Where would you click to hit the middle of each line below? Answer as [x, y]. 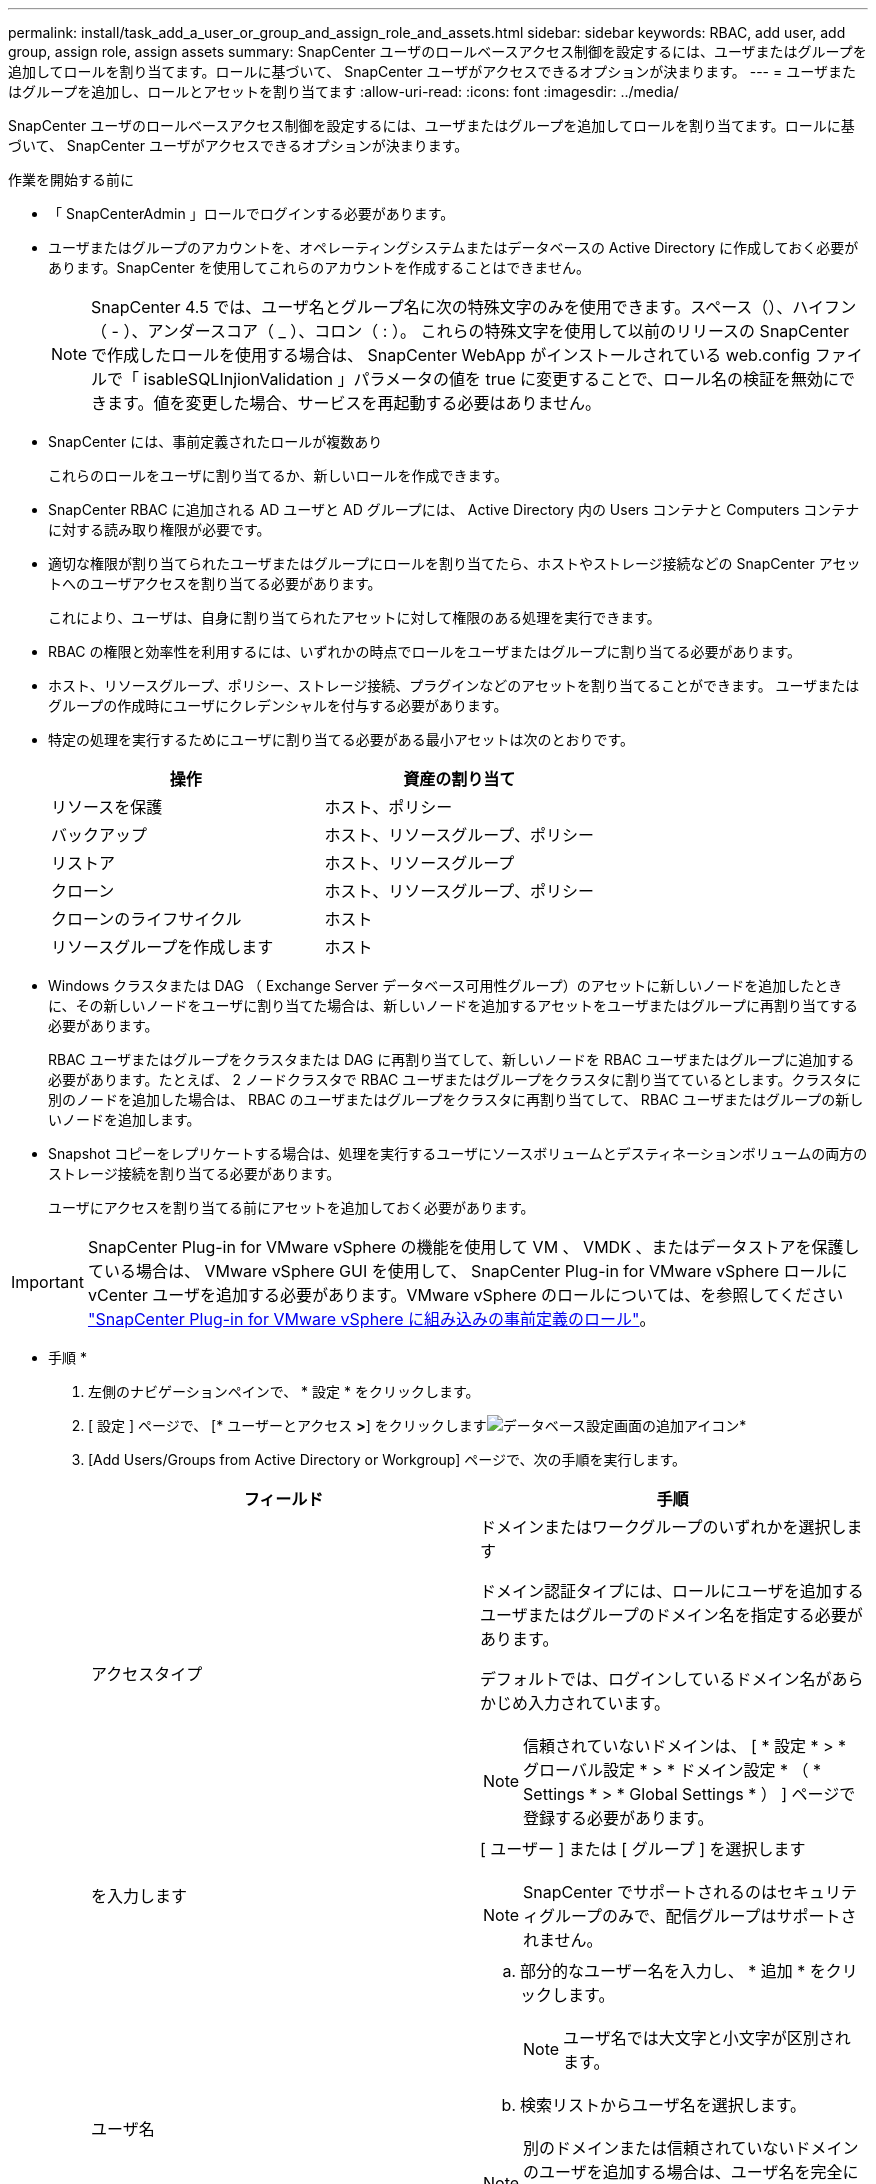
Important [47, 1282]
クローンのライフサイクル [146, 919]
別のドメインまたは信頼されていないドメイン [691, 2148]
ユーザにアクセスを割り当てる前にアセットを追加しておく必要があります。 [291, 1207]
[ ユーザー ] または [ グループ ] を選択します [643, 1849]
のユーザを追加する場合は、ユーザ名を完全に [691, 2172]
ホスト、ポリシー [388, 807]
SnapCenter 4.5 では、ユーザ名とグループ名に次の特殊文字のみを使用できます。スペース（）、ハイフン [474, 307]
